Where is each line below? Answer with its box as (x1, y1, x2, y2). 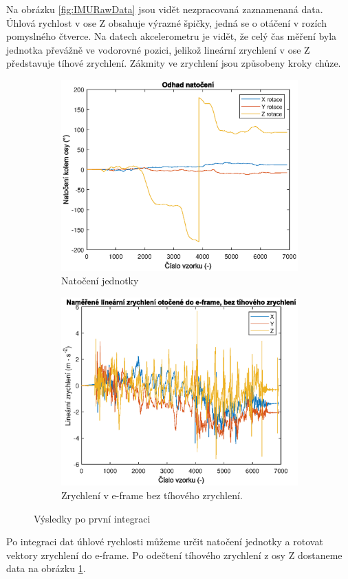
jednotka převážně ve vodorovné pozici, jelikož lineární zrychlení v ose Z (6, 42, 310, 56)
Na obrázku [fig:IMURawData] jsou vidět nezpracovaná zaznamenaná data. (6, 2, 323, 16)
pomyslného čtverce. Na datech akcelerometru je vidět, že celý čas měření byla (6, 29, 337, 43)
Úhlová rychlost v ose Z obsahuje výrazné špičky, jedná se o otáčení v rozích (6, 15, 327, 30)
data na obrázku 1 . (6, 561, 86, 576)
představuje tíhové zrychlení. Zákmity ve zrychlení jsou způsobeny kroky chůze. (6, 56, 341, 70)
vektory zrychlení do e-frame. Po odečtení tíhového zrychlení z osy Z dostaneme (6, 547, 342, 562)
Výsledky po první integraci (34, 511, 151, 525)
